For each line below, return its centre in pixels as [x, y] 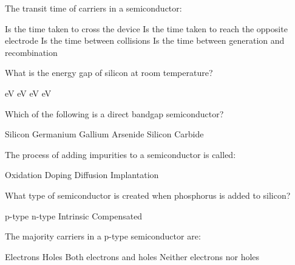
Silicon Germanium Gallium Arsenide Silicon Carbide [104, 134]
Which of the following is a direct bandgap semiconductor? [114, 113]
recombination [31, 52]
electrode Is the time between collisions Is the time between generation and [145, 40]
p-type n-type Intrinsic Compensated [74, 215]
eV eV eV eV [28, 93]
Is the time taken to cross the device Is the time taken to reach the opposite [146, 28]
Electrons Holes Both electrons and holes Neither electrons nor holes [132, 256]
